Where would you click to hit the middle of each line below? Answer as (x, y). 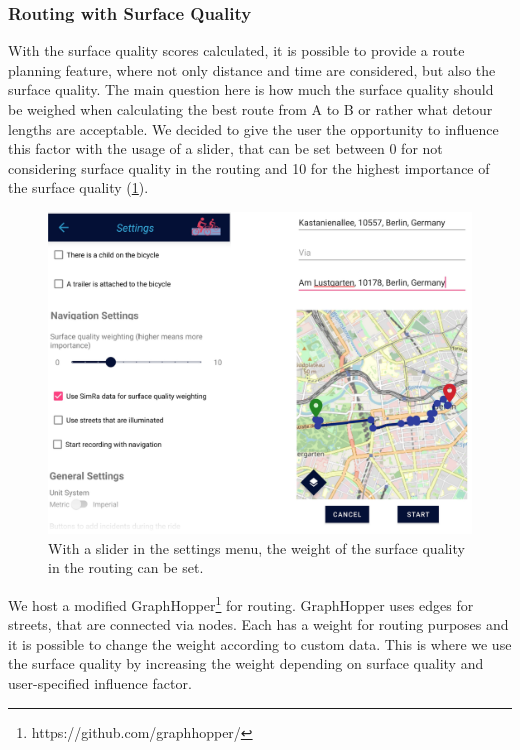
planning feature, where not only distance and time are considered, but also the (252, 69)
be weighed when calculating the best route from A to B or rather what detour (250, 109)
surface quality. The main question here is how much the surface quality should (251, 89)
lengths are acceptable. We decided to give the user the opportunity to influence (253, 128)
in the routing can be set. (126, 567)
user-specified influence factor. (100, 682)
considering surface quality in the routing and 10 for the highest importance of (249, 167)
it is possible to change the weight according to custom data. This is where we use (260, 643)
